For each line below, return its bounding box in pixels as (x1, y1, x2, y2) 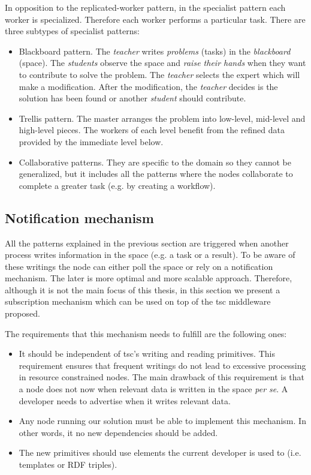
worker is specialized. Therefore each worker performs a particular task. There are (5, 13, 306, 25)
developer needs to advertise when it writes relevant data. (19, 394, 231, 407)
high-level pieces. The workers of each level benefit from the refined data (19, 124, 285, 136)
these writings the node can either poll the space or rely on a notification (5, 260, 273, 272)
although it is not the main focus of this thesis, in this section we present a (5, 283, 280, 296)
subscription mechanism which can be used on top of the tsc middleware (5, 295, 271, 308)
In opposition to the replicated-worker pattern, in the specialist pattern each (5, 1, 286, 13)
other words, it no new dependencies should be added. (19, 426, 218, 438)
